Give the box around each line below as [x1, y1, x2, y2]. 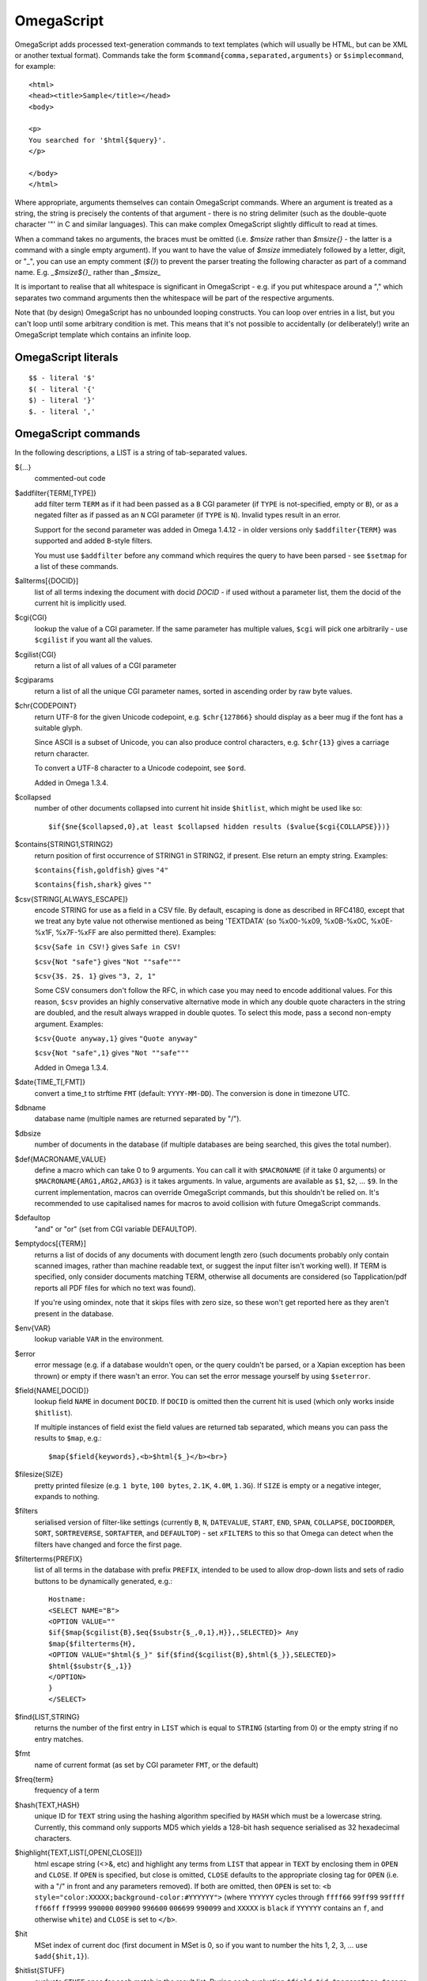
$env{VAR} [14, 1323, 51, 1333]
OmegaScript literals [14, 350, 119, 364]
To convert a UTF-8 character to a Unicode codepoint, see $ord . [34, 763, 247, 773]
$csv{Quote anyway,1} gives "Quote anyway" [34, 1033, 198, 1043]
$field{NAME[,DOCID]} [14, 1385, 90, 1395]
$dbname [14, 1102, 47, 1113]
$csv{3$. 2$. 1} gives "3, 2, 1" [34, 971, 157, 981]
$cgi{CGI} [14, 613, 47, 622]
